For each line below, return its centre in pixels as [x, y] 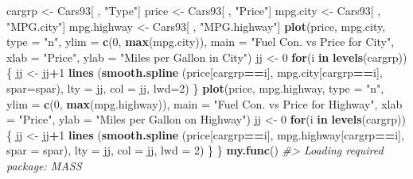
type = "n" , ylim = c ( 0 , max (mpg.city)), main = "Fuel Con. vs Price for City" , [201, 42]
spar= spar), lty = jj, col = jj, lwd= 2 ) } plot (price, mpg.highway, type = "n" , [195, 88]
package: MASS [44, 165]
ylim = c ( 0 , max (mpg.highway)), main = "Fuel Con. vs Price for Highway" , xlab [205, 103]
